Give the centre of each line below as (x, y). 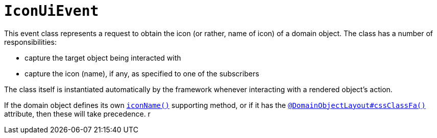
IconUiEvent (52, 11)
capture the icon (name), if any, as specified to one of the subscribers (142, 73)
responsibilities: (30, 42)
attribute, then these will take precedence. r (77, 114)
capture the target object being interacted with (103, 58)
